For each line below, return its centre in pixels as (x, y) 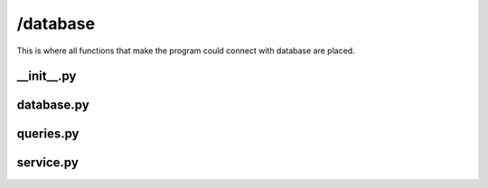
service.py (47, 163)
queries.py (48, 134)
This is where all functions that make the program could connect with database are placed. (186, 51)
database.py (53, 105)
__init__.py (47, 76)
